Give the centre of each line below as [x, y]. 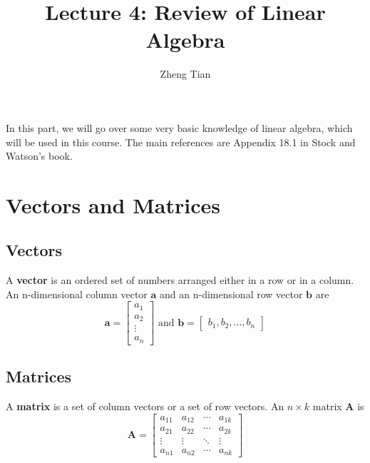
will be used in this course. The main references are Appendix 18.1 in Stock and [181, 142]
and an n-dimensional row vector [231, 294]
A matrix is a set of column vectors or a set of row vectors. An [145, 406]
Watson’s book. [39, 156]
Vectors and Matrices [113, 204]
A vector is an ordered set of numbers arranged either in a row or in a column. [180, 280]
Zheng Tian [185, 74]
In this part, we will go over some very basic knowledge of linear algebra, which [179, 127]
